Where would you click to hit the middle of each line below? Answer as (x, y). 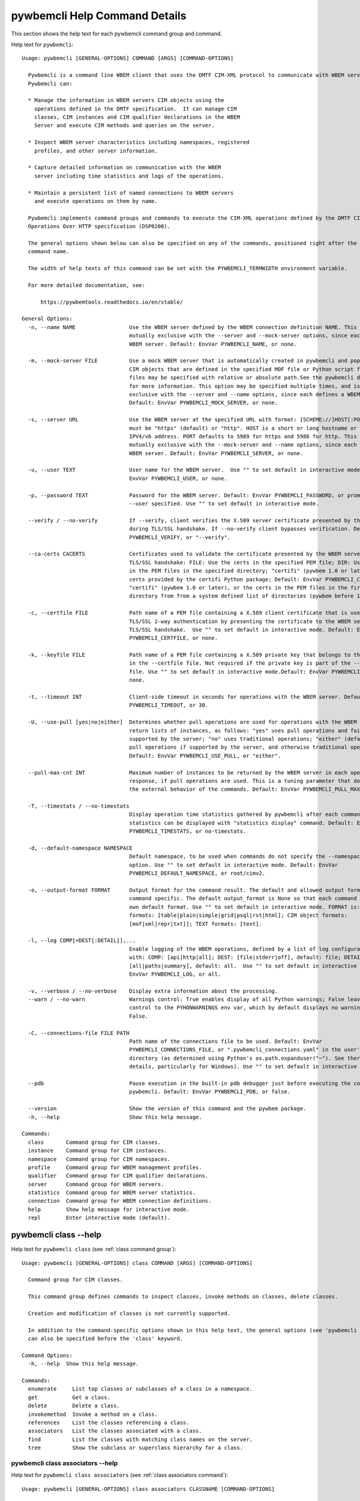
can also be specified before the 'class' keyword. (105, 1339)
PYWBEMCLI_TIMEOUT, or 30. (169, 705)
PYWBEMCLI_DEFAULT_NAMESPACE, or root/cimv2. (197, 873)
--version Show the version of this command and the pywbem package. (167, 1109)
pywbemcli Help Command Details (99, 16)
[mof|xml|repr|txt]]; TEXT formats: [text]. (196, 924)
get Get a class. (69, 1397)
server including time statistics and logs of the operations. (129, 176)
